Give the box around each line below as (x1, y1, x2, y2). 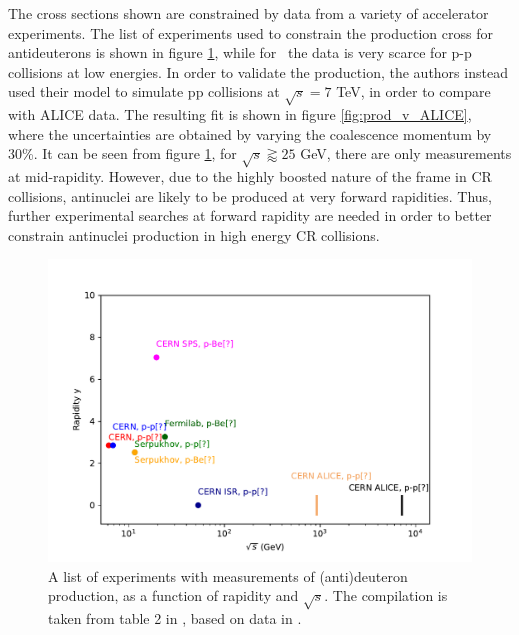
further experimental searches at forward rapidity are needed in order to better (8, 205, 492, 226)
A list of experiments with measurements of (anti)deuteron (48, 565, 408, 586)
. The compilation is (324, 585, 448, 606)
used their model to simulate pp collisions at (8, 81, 280, 102)
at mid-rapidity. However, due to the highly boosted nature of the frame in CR (8, 166, 492, 187)
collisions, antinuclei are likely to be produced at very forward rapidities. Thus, (8, 185, 492, 206)
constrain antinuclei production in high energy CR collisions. (8, 224, 380, 245)
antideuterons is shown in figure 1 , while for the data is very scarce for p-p (8, 42, 472, 63)
